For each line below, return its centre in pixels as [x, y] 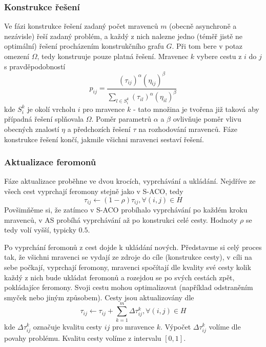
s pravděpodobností [35, 66]
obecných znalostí [32, 129]
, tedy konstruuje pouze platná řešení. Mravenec [113, 56]
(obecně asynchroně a [203, 26]
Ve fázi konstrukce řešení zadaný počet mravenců [81, 26]
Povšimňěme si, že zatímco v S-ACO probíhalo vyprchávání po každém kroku [126, 210]
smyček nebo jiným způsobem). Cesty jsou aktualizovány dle [99, 297]
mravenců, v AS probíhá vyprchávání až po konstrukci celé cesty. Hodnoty [121, 219]
